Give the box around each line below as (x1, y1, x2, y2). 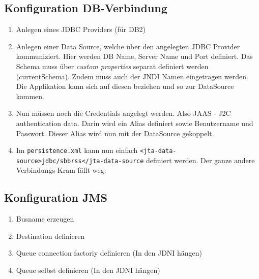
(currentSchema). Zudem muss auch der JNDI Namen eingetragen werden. (16, 71, 248, 81)
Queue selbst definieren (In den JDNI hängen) (16, 265, 160, 275)
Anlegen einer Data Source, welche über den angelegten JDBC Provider (16, 41, 240, 51)
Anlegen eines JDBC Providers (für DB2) (16, 24, 146, 35)
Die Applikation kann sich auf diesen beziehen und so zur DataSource (16, 81, 234, 91)
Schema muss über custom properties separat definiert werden (16, 60, 209, 71)
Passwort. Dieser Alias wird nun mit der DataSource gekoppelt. (16, 128, 214, 138)
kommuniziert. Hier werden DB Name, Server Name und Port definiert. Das (16, 51, 253, 61)
